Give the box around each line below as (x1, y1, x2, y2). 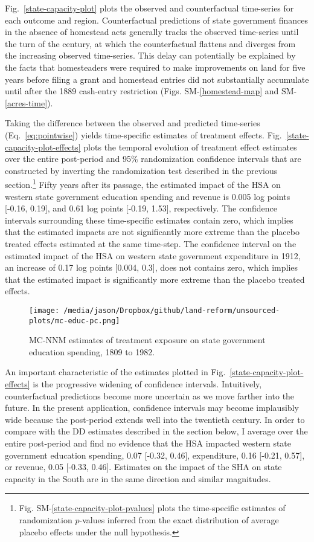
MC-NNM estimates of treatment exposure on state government (29, 334, 266, 346)
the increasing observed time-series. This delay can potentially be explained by (5, 49, 296, 62)
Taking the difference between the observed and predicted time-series (5, 117, 260, 129)
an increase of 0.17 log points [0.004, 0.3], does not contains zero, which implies (5, 261, 298, 274)
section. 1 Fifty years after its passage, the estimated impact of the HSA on (5, 176, 281, 190)
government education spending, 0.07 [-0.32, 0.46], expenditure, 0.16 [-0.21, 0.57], (5, 448, 305, 461)
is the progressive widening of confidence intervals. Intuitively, (33, 378, 262, 390)
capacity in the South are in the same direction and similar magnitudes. (5, 472, 271, 485)
